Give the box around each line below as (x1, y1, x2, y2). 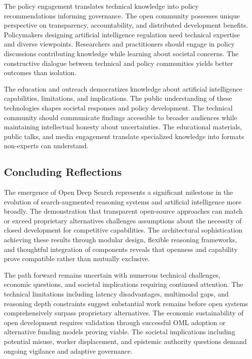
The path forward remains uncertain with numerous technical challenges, (4, 269, 220, 280)
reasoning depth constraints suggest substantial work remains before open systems (4, 298, 248, 308)
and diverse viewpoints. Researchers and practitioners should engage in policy (4, 39, 235, 49)
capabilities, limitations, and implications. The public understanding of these (4, 93, 232, 103)
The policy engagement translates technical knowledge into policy (4, 1, 199, 11)
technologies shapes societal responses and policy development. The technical (4, 102, 233, 112)
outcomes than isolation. (4, 67, 77, 78)
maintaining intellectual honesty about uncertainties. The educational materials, (4, 122, 242, 132)
